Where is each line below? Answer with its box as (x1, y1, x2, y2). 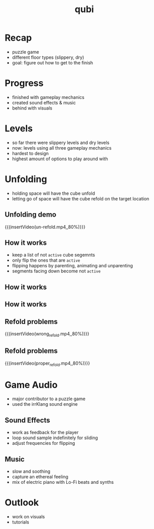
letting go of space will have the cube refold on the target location (12, 195, 149, 201)
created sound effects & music (12, 99, 76, 105)
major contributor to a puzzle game (12, 396, 86, 402)
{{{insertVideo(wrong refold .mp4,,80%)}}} (5, 331, 89, 338)
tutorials (12, 519, 29, 525)
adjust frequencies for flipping (12, 440, 75, 446)
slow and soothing (12, 468, 51, 474)
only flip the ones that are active (12, 257, 80, 263)
